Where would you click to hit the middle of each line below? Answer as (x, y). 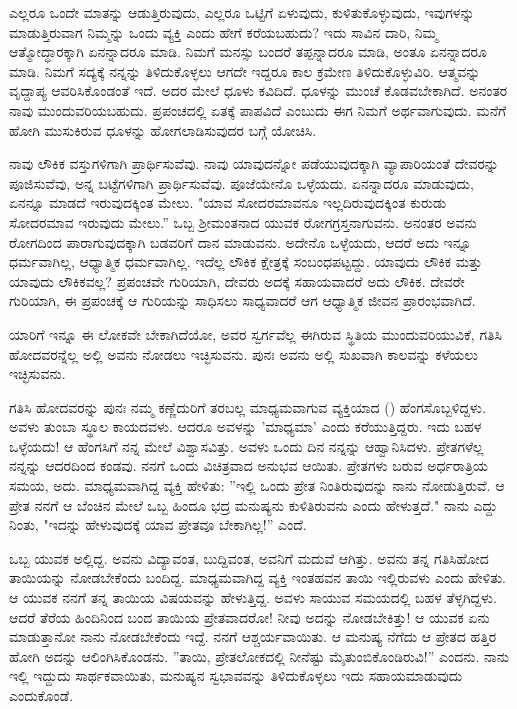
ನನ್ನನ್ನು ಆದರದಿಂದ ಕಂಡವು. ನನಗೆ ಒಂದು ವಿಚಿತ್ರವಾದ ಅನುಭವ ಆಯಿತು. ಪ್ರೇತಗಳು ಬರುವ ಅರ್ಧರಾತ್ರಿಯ (249, 465)
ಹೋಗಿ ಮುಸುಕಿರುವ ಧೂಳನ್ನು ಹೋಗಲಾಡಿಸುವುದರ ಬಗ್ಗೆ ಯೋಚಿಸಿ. (163, 129)
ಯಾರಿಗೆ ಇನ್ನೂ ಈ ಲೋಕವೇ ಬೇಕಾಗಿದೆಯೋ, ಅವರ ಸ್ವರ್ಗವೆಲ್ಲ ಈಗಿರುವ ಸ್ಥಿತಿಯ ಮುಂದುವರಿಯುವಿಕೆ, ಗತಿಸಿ (255, 333)
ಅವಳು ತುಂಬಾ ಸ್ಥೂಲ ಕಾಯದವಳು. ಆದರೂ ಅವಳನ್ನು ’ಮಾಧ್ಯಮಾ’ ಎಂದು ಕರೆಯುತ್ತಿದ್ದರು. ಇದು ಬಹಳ (245, 426)
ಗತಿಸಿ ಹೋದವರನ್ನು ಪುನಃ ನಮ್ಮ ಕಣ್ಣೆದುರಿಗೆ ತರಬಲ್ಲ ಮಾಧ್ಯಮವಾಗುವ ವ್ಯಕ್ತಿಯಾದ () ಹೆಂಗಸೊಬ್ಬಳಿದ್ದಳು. (247, 406)
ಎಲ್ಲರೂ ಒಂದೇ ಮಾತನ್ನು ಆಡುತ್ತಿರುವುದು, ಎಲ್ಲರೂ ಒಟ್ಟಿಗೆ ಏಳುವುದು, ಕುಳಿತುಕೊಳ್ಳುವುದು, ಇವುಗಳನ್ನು (242, 12)
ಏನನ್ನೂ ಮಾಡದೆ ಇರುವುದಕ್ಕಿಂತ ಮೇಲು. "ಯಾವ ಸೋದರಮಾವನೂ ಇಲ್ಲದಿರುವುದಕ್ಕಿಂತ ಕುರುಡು (228, 202)
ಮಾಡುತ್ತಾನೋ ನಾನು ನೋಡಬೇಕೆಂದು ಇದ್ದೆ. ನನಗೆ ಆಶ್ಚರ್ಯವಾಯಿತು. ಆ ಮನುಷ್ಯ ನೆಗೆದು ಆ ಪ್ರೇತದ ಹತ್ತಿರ (253, 636)
